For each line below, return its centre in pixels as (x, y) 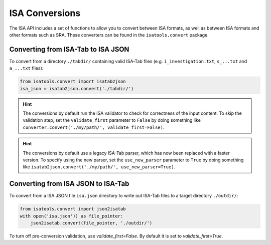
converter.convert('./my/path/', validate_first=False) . (94, 127)
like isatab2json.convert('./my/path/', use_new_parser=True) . (99, 167)
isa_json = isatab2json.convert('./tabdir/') (77, 88)
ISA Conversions (45, 13)
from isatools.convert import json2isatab (73, 209)
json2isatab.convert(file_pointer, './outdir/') (91, 223)
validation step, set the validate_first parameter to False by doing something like (112, 120)
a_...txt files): (26, 68)
